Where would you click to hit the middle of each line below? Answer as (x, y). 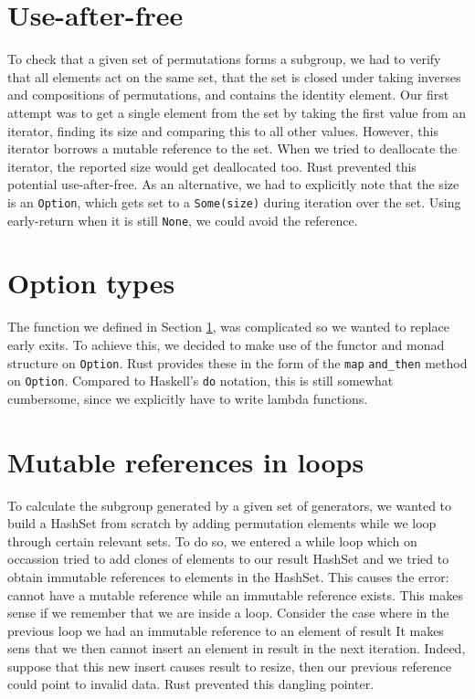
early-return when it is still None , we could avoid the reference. (183, 220)
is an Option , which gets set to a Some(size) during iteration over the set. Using (234, 201)
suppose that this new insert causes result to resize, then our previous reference (229, 666)
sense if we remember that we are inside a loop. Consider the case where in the (228, 613)
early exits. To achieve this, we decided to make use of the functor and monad (226, 344)
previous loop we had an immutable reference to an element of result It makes (226, 630)
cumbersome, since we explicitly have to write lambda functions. (188, 398)
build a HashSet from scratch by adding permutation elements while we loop (222, 523)
